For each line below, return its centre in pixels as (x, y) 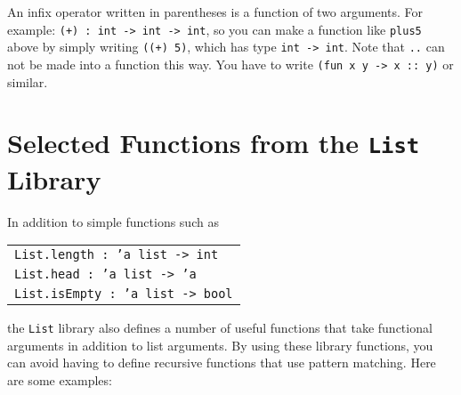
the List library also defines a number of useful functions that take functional (220, 328)
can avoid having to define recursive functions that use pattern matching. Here (222, 363)
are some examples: (60, 380)
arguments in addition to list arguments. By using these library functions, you (220, 345)
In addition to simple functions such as (113, 221)
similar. (28, 81)
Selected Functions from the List (214, 143)
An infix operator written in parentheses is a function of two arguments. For (215, 12)
